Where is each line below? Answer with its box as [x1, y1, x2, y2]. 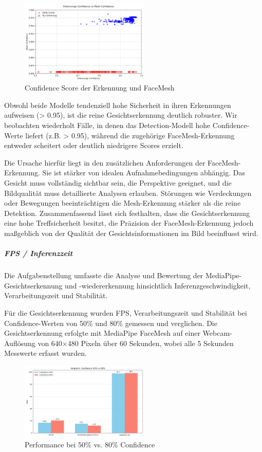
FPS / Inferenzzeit [4, 248, 73, 259]
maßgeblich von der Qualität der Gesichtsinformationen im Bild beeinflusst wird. [4, 228, 258, 238]
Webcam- [202, 328, 232, 338]
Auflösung [4, 337, 35, 348]
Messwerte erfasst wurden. [4, 348, 87, 358]
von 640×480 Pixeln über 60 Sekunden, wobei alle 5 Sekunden [38, 337, 234, 348]
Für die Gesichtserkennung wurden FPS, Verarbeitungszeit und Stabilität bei [4, 307, 247, 318]
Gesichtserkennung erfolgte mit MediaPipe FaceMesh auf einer [4, 328, 200, 338]
